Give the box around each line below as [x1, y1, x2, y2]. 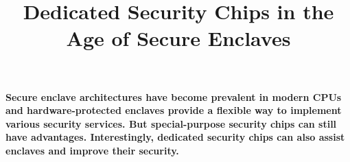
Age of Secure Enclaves [66, 24, 291, 52]
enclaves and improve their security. [5, 143, 179, 157]
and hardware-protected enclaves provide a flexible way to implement [5, 103, 342, 117]
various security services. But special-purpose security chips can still [5, 116, 337, 130]
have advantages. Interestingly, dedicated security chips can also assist [5, 130, 345, 144]
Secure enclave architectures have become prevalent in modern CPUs [5, 89, 342, 104]
